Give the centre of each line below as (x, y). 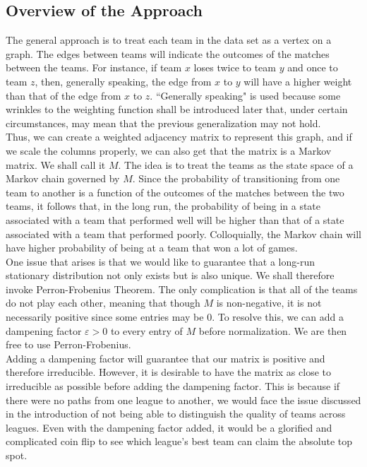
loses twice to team (235, 67)
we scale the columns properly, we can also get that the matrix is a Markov (169, 150)
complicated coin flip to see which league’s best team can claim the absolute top (179, 441)
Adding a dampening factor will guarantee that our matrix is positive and (166, 358)
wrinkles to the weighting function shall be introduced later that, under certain (177, 109)
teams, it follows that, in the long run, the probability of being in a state (163, 206)
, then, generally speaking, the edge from (123, 81)
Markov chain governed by (63, 178)
